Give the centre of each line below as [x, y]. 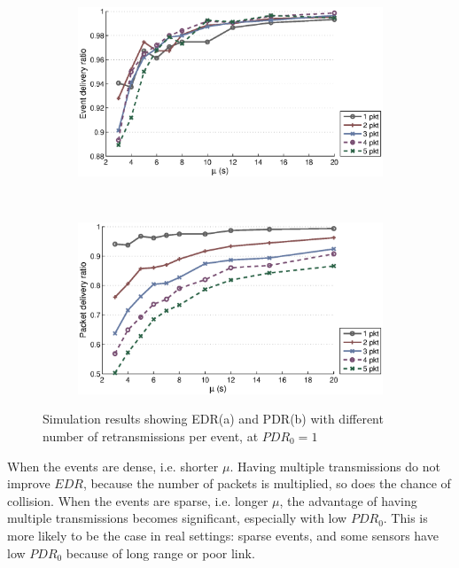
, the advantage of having [348, 500]
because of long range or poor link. [160, 552]
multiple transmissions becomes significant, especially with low [177, 518]
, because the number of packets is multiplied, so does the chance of [267, 483]
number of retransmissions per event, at [151, 436]
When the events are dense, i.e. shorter [113, 466]
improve [29, 483]
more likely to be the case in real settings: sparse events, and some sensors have [223, 535]
